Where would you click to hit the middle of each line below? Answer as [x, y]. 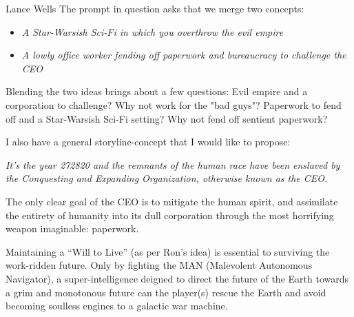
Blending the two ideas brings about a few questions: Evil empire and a [157, 91]
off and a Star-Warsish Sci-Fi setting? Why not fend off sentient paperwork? [167, 118]
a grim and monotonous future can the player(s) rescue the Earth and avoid [166, 292]
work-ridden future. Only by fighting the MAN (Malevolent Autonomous [159, 265]
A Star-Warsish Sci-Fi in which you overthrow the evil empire [153, 31]
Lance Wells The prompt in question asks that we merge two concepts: [155, 8]
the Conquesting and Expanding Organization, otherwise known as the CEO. [167, 178]
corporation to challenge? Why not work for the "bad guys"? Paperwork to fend [174, 104]
